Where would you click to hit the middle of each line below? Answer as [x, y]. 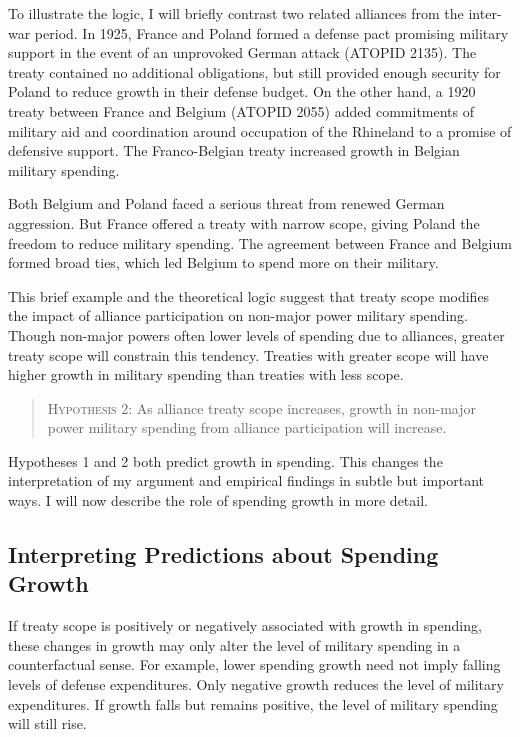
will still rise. [47, 723]
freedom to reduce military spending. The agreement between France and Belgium [260, 242]
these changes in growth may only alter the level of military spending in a [234, 644]
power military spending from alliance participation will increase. [247, 427]
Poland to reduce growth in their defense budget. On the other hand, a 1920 [242, 91]
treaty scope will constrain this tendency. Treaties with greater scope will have [248, 354]
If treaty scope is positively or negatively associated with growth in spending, [245, 625]
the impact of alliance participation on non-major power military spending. [238, 315]
